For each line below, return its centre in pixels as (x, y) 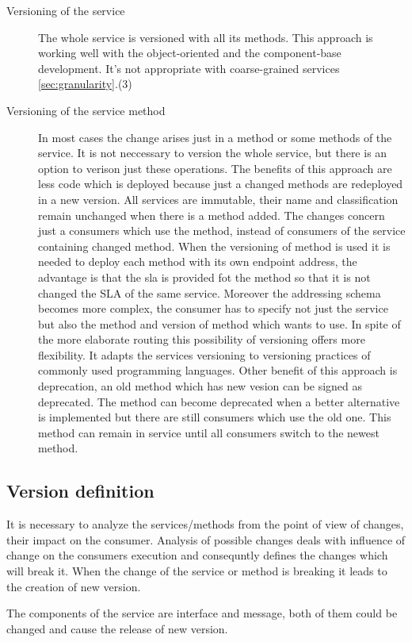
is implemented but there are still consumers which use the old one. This (215, 417)
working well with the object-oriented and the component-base (190, 53)
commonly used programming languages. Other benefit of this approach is (218, 370)
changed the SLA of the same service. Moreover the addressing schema (210, 292)
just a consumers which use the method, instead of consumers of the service (222, 231)
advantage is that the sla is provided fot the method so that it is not (204, 277)
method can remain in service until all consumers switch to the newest (209, 432)
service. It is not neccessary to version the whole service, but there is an (213, 153)
